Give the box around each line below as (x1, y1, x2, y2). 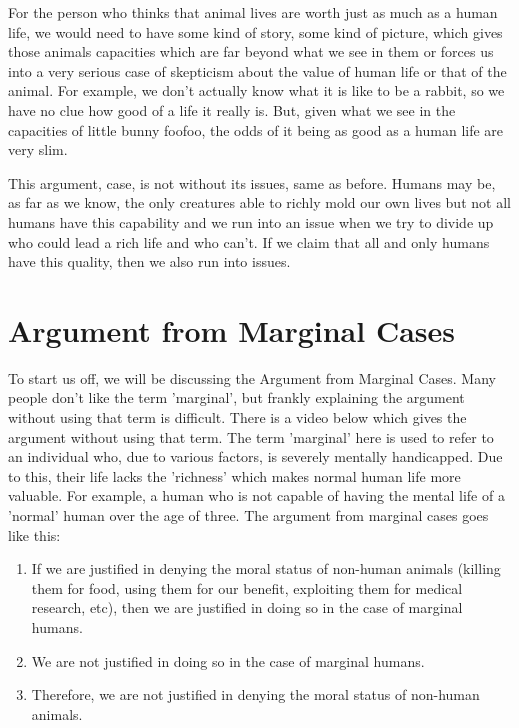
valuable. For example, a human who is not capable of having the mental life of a (8, 485, 505, 506)
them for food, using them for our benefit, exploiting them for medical (31, 577, 463, 598)
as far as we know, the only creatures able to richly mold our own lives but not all (8, 192, 511, 213)
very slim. (8, 139, 68, 160)
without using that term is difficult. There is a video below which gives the (8, 407, 467, 428)
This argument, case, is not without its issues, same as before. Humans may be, (8, 172, 496, 193)
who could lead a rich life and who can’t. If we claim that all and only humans (8, 231, 490, 252)
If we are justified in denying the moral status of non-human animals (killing (31, 558, 501, 579)
